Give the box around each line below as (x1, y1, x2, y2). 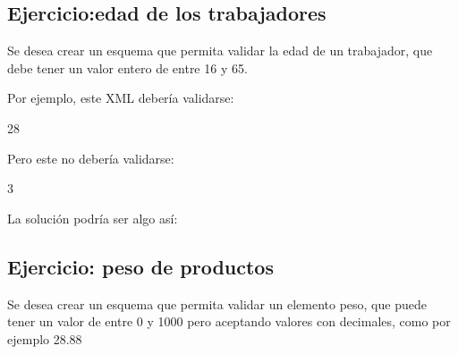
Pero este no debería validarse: (7, 148, 174, 167)
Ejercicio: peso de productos (7, 252, 274, 280)
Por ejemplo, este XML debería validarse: (7, 88, 234, 107)
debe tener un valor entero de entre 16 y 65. (7, 58, 248, 77)
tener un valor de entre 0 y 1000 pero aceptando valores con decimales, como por (7, 312, 451, 331)
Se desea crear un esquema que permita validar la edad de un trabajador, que (7, 41, 433, 60)
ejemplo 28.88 (7, 329, 82, 348)
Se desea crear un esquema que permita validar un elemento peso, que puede (7, 294, 427, 313)
